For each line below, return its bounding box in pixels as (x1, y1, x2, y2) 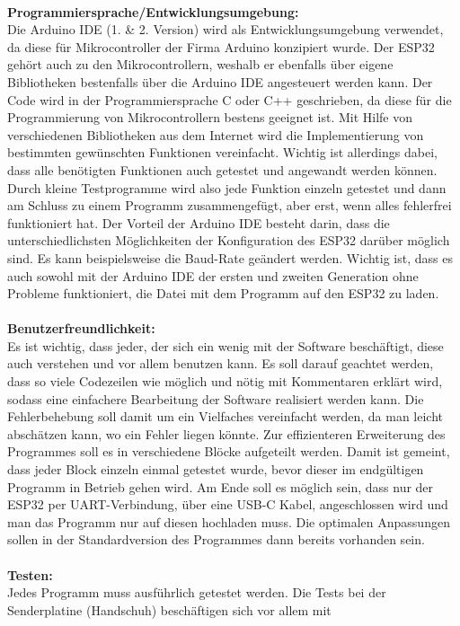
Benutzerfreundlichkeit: (7, 319, 155, 338)
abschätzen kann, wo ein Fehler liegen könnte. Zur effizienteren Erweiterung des (7, 424, 446, 443)
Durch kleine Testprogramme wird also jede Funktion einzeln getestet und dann (7, 178, 447, 197)
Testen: (7, 565, 53, 584)
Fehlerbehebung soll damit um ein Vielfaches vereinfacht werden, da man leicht (7, 407, 444, 426)
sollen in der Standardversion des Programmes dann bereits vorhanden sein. (7, 530, 425, 549)
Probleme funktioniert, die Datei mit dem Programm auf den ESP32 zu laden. (7, 284, 439, 303)
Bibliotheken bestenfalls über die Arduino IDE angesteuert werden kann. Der (7, 72, 433, 91)
